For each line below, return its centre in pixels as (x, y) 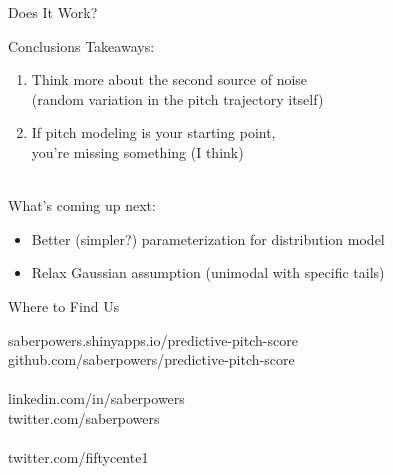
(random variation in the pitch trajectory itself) (177, 98)
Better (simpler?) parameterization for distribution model (208, 238)
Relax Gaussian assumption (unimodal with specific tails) (208, 272)
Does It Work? (53, 12)
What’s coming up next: (82, 205)
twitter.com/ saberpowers (84, 417)
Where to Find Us (64, 305)
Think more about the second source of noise (169, 79)
